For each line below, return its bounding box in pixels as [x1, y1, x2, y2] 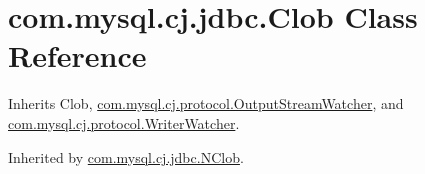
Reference [8, 35, 147, 76]
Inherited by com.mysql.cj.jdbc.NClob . [8, 146, 244, 167]
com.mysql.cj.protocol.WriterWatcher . [8, 112, 240, 133]
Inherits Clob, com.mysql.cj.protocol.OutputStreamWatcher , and [8, 93, 404, 114]
